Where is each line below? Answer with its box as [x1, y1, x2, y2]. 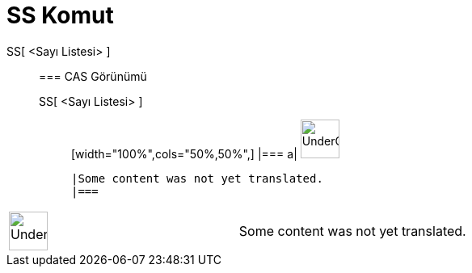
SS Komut [6, 2, 114, 29]
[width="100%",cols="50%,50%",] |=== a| [71, 146, 297, 161]
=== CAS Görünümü [39, 69, 147, 83]
